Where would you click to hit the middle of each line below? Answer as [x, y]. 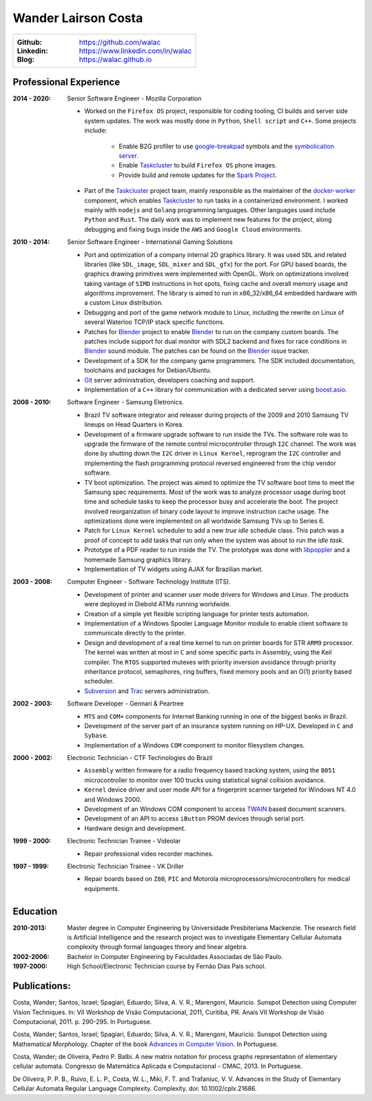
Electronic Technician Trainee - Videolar [124, 841]
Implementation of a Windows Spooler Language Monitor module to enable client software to [216, 623]
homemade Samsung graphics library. [138, 559]
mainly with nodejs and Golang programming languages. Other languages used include [210, 209]
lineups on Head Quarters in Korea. [134, 424]
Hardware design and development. [135, 828]
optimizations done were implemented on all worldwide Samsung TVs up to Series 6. [205, 521]
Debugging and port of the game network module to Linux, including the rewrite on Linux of [214, 312]
